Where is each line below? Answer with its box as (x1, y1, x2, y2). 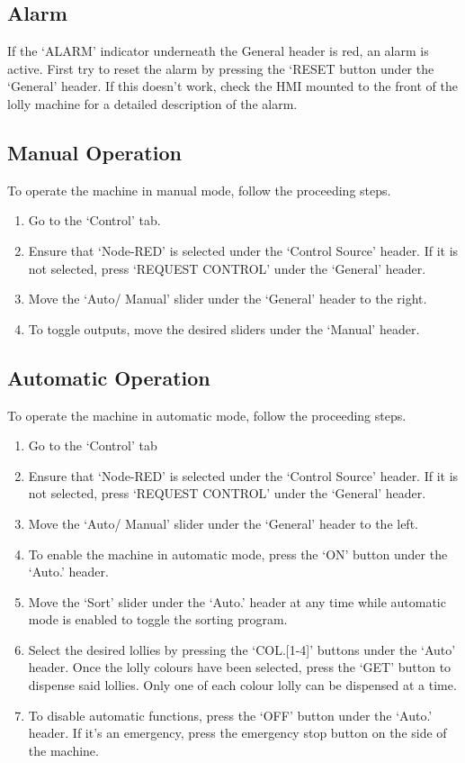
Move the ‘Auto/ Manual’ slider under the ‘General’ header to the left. (28, 513, 418, 532)
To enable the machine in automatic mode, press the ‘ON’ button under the (28, 544, 448, 563)
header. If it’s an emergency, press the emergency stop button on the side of (28, 723, 447, 742)
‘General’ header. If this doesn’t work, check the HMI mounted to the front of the (7, 77, 458, 95)
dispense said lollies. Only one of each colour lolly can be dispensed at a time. (28, 676, 457, 695)
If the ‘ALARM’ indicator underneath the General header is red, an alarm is (7, 41, 429, 60)
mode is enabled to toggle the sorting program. (28, 610, 288, 629)
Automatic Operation (7, 363, 210, 391)
